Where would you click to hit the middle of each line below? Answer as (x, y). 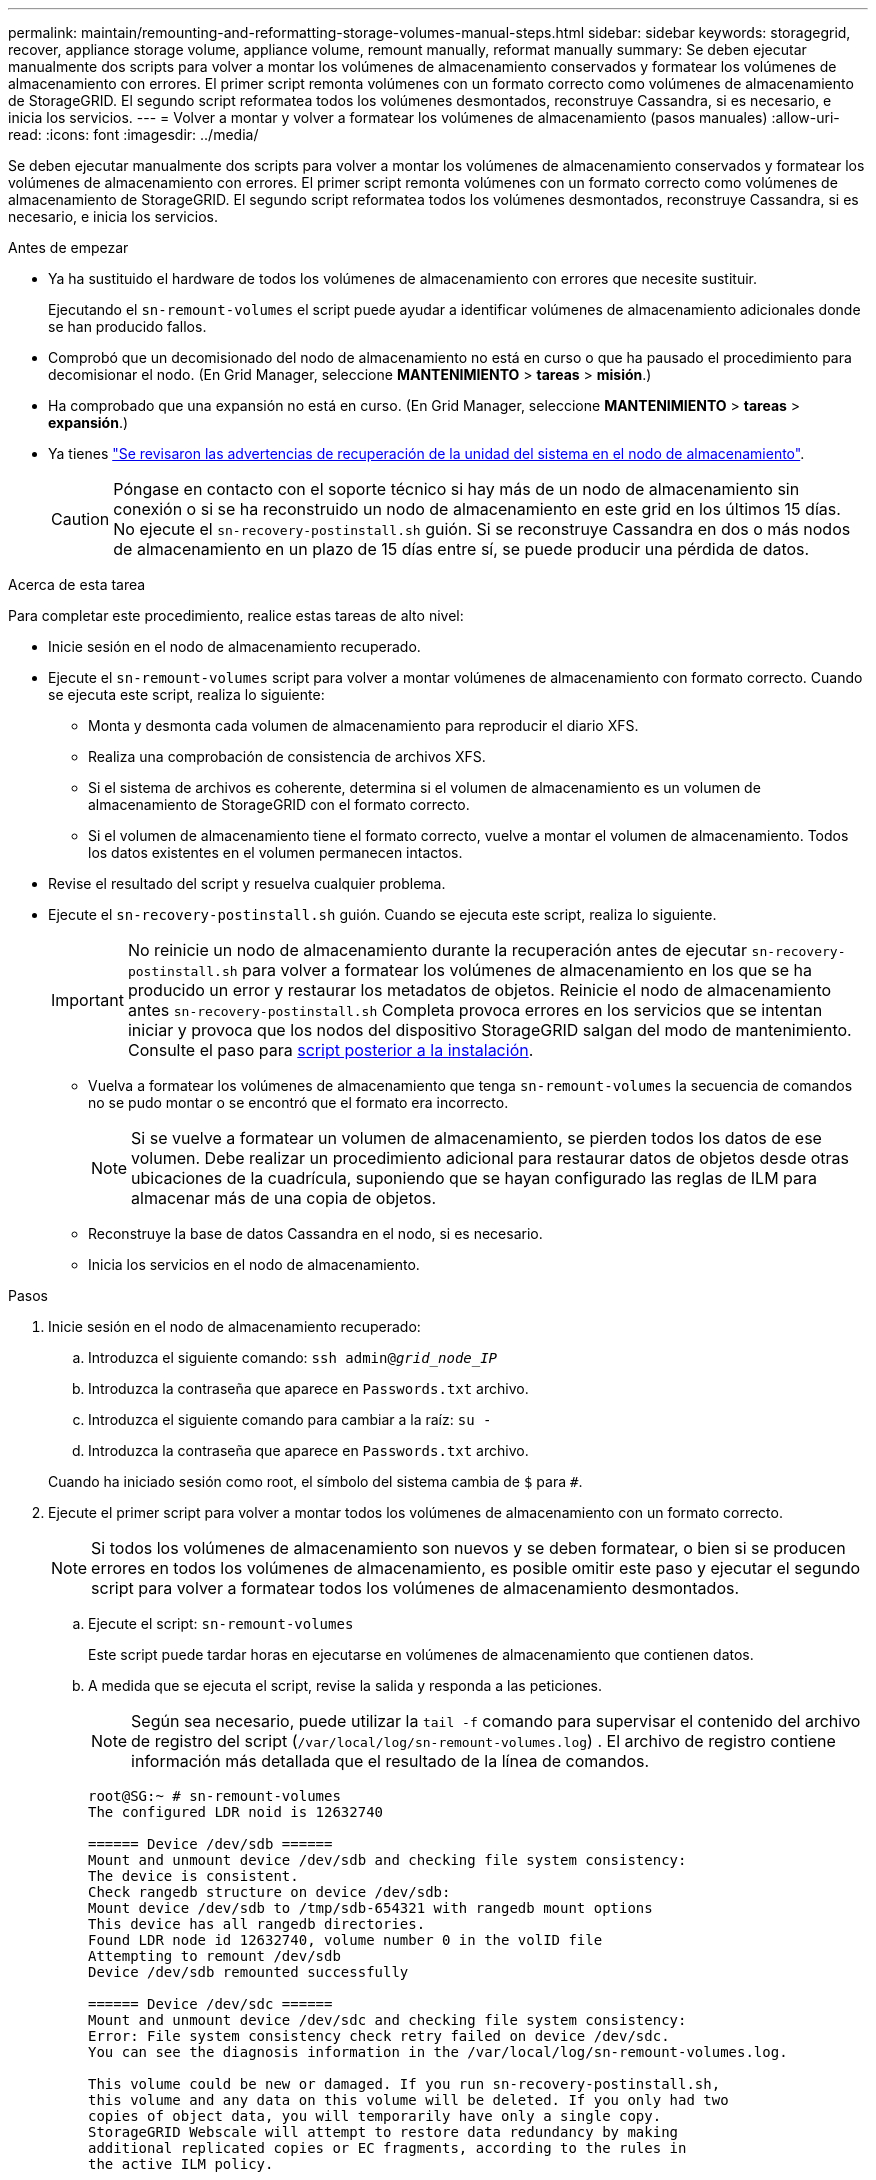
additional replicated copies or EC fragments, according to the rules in (387, 2148)
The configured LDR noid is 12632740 (236, 1812)
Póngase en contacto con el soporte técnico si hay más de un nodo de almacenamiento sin (456, 489)
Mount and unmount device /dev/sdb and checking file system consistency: (387, 1860)
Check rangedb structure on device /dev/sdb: (269, 1892)
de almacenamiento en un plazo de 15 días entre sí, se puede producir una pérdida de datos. (461, 549)
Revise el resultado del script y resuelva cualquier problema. (247, 883)
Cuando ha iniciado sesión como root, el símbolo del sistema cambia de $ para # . (315, 1481)
